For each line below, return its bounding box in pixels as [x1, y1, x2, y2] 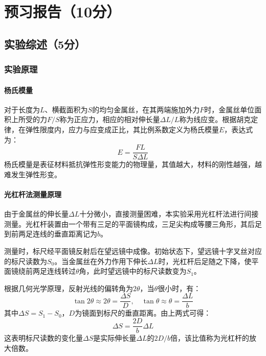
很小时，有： [158, 282, 201, 293]
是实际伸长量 [93, 333, 137, 343]
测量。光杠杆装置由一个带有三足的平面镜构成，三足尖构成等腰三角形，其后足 [4, 218, 262, 229]
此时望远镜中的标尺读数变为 [93, 266, 187, 276]
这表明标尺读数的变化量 [4, 333, 83, 343]
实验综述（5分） [4, 36, 86, 52]
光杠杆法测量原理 [4, 189, 61, 200]
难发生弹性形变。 [4, 169, 61, 179]
